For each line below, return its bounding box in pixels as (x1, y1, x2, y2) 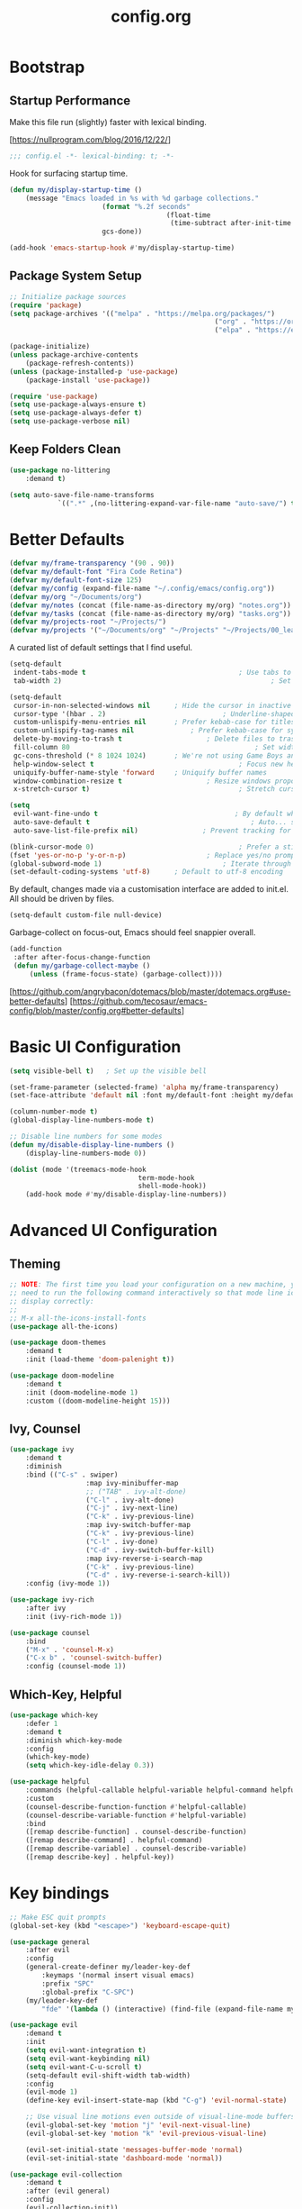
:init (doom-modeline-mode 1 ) (25, 1387, 139, 1397)
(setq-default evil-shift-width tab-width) (25, 2070, 191, 2080)
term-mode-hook (138, 1173, 195, 1182)
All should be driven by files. (9, 894, 115, 905)
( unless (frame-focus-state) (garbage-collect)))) (29, 969, 223, 978)
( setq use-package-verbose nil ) (9, 417, 130, 426)
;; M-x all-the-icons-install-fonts (9, 1314, 147, 1323)
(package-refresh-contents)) (25, 359, 135, 368)
